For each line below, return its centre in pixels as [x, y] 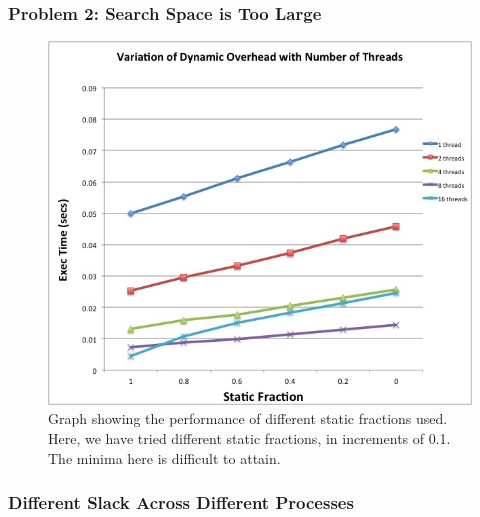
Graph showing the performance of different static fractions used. [248, 418]
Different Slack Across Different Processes [181, 502]
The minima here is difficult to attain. [164, 457]
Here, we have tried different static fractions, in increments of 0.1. [249, 438]
